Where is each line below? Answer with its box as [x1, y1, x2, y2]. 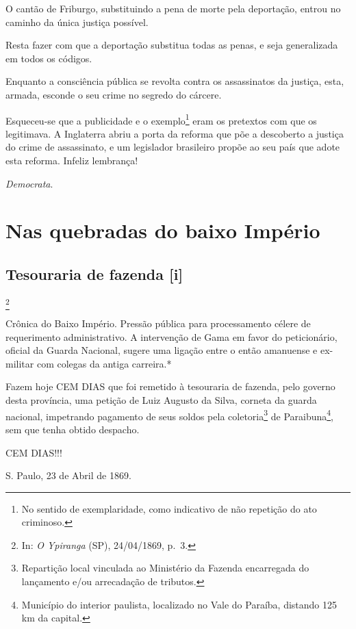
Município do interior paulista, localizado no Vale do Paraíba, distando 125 [21, 597, 338, 611]
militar [5, 356, 34, 370]
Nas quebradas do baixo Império [5, 216, 320, 244]
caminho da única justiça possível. [5, 14, 149, 29]
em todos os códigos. [5, 51, 92, 65]
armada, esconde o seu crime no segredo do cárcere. [5, 87, 222, 101]
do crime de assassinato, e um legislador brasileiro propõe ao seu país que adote [5, 140, 340, 154]
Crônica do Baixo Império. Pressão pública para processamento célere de [5, 316, 311, 331]
